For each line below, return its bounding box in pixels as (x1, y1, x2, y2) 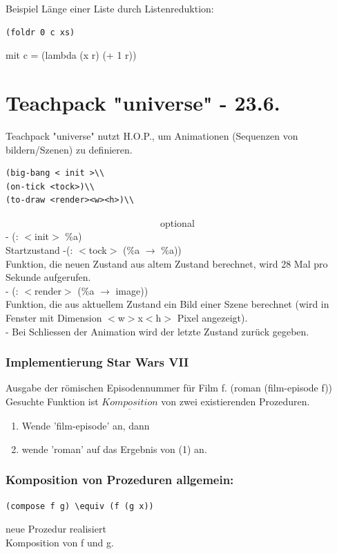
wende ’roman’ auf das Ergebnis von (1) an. (21, 441, 207, 456)
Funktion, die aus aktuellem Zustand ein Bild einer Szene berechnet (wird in (6, 297, 329, 311)
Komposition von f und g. (6, 535, 114, 549)
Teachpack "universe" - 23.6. (6, 88, 280, 116)
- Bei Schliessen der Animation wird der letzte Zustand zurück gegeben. (6, 324, 309, 338)
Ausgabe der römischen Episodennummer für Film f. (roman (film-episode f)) (6, 380, 333, 395)
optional (160, 215, 195, 230)
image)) (115, 283, 148, 297)
